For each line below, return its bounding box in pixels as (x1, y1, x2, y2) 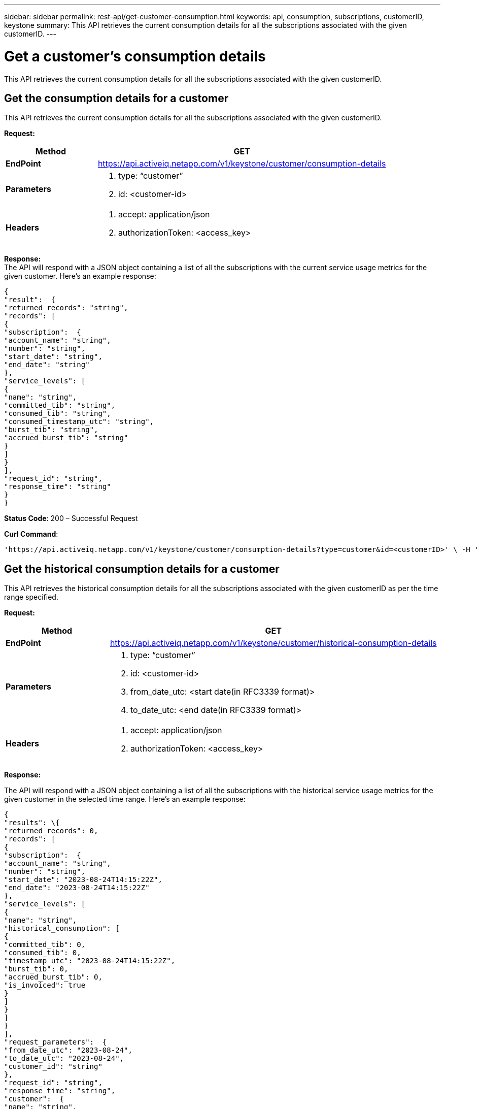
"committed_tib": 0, (4, 940, 86, 949)
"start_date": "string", (4, 352, 102, 361)
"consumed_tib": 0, (4, 949, 81, 957)
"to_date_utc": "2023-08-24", (4, 1054, 124, 1063)
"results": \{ (4, 819, 60, 827)
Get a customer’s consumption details (4, 47, 266, 65)
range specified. (4, 593, 58, 602)
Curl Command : (4, 530, 58, 539)
